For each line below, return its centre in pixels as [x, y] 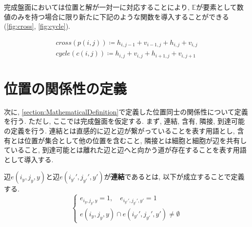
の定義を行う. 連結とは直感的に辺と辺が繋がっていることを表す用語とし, [119, 131]
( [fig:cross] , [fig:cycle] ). [37, 26]
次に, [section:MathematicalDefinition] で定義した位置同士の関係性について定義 [126, 111]
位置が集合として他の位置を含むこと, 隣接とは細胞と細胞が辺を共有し [136, 140]
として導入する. [29, 159]
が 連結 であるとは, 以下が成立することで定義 [174, 177]
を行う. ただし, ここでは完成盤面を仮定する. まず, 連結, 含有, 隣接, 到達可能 [124, 121]
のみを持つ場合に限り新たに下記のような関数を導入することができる [120, 16]
